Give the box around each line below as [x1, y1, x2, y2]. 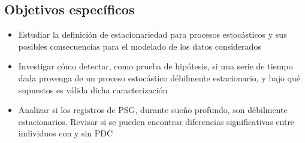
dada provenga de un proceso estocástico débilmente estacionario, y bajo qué [18, 71, 300, 84]
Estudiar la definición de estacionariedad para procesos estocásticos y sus [18, 28, 287, 41]
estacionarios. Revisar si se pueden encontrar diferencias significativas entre [18, 115, 295, 127]
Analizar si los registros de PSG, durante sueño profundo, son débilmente [18, 104, 288, 116]
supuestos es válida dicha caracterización [18, 83, 168, 96]
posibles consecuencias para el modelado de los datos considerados [18, 39, 261, 52]
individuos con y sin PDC [18, 127, 113, 139]
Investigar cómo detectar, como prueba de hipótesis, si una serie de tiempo [18, 60, 293, 72]
